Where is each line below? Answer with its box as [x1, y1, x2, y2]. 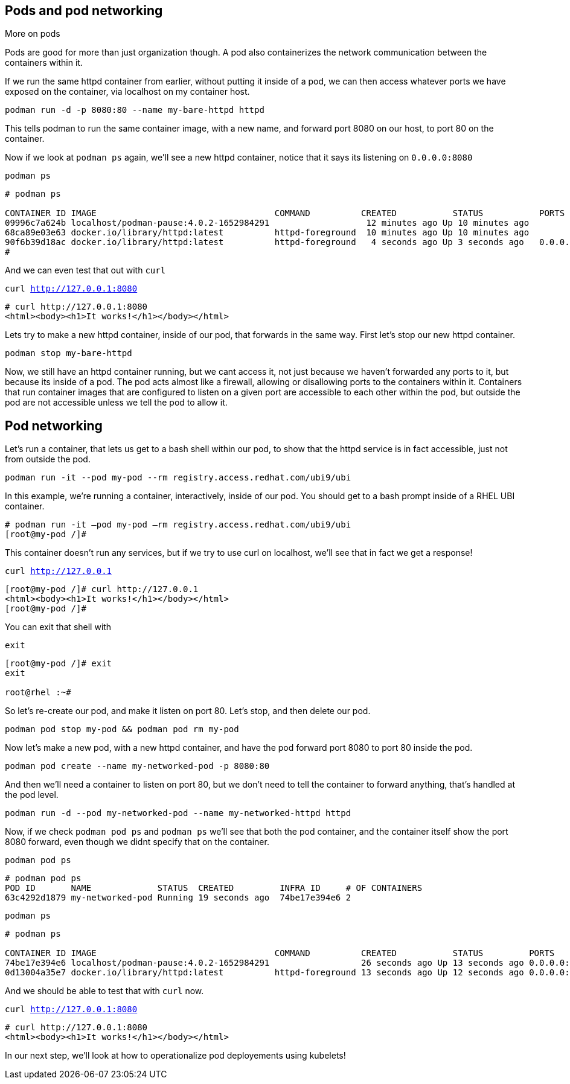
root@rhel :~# [5, 687, 71, 698]
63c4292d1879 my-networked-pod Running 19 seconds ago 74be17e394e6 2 [5, 893, 351, 903]
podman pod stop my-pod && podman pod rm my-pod [5, 724, 239, 735]
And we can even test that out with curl [5, 265, 166, 276]
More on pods [5, 28, 60, 39]
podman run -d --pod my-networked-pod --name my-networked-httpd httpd [5, 808, 351, 818]
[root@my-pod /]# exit [5, 658, 112, 669]
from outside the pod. [5, 454, 91, 465]
